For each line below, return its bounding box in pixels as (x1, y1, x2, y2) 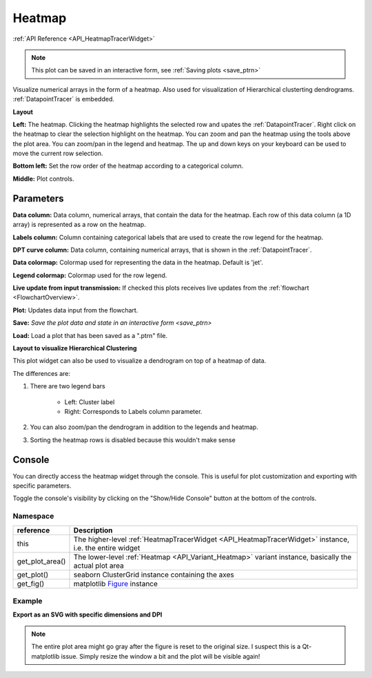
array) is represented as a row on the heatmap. (12, 221, 146, 229)
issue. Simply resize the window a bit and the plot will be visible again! (61, 652, 260, 660)
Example (12, 596, 43, 606)
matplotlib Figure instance (73, 579, 158, 588)
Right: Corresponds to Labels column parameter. (64, 408, 203, 415)
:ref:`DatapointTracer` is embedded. (12, 95, 115, 103)
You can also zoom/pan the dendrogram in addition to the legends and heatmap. (30, 423, 258, 431)
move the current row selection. (12, 149, 103, 158)
